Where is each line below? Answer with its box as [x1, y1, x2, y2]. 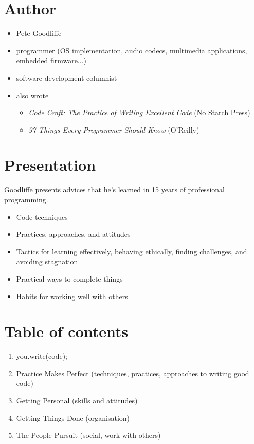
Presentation [4, 154, 96, 175]
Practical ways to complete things [16, 273, 123, 284]
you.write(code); [16, 350, 68, 361]
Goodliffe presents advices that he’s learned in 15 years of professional [4, 184, 225, 195]
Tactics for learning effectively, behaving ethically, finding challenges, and [16, 246, 247, 256]
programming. [4, 194, 48, 205]
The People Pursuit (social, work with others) [16, 430, 161, 440]
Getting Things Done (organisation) [16, 412, 130, 423]
